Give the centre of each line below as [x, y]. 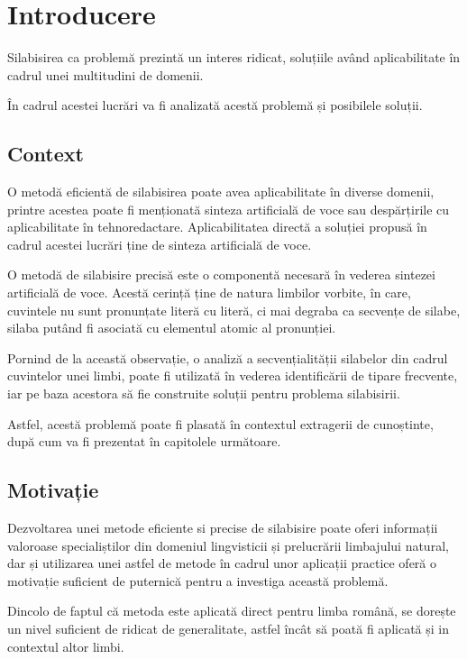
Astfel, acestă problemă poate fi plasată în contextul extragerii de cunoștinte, [220, 423]
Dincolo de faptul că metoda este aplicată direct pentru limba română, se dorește [232, 611]
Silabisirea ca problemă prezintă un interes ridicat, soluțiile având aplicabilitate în [234, 57]
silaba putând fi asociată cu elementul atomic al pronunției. [172, 328]
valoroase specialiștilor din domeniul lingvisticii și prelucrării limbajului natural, [228, 545]
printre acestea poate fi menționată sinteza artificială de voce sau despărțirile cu [229, 209]
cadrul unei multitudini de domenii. [105, 74]
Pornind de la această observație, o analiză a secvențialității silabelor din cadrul [228, 357]
